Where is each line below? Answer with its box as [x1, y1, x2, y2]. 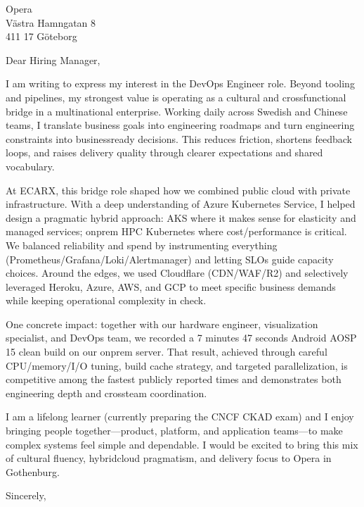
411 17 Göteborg [6, 29, 77, 44]
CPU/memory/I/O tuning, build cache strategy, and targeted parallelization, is [6, 358, 348, 373]
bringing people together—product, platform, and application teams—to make [6, 423, 343, 438]
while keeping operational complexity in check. [6, 293, 207, 308]
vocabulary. [6, 158, 55, 173]
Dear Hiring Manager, [6, 52, 100, 67]
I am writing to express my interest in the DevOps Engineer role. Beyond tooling [6, 76, 355, 91]
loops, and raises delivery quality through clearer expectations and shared [6, 145, 323, 160]
